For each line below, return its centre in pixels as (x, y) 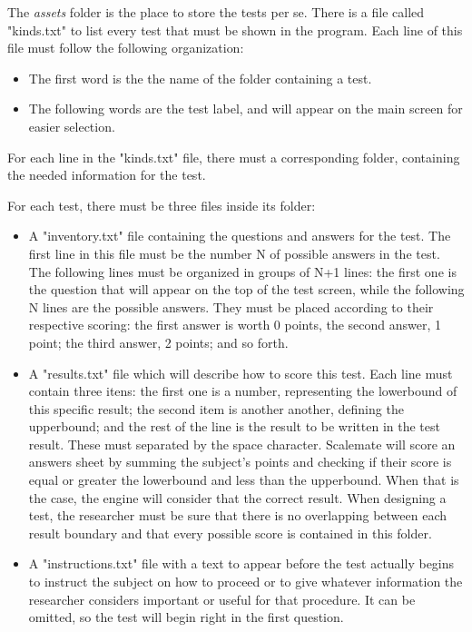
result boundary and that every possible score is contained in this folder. (230, 533)
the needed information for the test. (107, 175)
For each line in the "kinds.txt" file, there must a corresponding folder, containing (234, 157)
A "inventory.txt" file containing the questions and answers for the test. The (240, 236)
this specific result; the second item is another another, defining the (216, 408)
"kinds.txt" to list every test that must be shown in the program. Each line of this (235, 30)
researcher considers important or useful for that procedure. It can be (222, 599)
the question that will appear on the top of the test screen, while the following (246, 289)
